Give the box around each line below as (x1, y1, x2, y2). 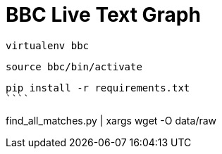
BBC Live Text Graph (6, 3, 201, 27)
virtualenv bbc (6, 39, 90, 51)
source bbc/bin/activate (6, 60, 142, 72)
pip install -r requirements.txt (6, 82, 190, 94)
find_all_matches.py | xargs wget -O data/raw (6, 114, 217, 127)
